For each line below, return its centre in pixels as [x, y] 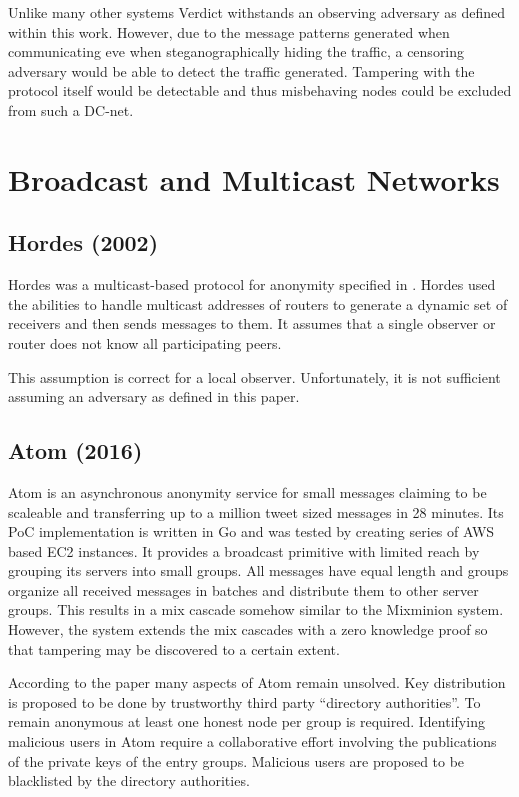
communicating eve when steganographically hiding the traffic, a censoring [236, 51]
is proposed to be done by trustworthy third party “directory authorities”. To [244, 701]
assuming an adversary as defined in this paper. [154, 396]
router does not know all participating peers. [145, 342]
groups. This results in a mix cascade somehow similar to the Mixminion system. [256, 609]
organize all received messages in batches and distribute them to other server [243, 589]
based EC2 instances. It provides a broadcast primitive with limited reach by [244, 550]
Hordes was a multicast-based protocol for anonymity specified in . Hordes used [252, 284]
